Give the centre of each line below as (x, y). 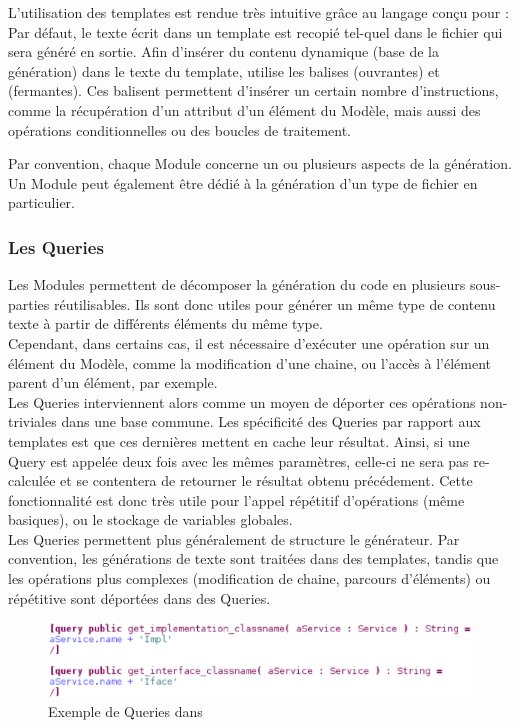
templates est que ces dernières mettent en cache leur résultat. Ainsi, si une (239, 440)
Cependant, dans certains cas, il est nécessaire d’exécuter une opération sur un (249, 342)
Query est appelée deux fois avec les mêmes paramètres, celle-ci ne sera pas (238, 460)
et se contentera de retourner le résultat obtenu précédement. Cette (266, 480)
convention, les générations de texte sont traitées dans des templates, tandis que (253, 558)
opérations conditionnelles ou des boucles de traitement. (179, 129)
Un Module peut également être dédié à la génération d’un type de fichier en (243, 182)
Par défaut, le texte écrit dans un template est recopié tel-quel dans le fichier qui (255, 31)
